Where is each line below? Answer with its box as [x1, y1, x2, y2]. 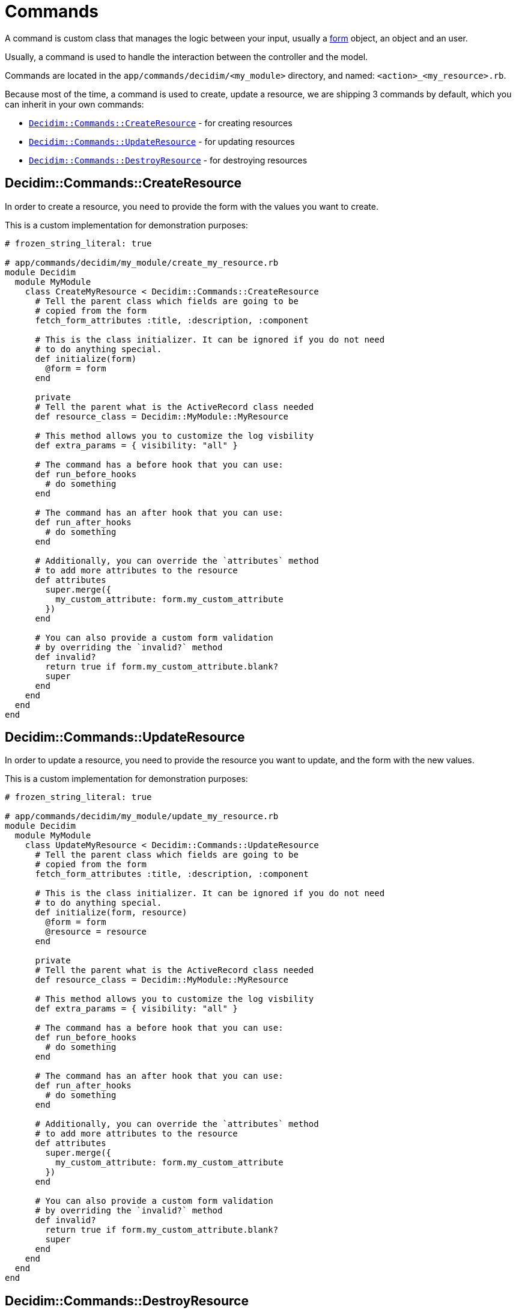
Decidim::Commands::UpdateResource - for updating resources [29, 136, 295, 147]
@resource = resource [45, 927, 147, 937]
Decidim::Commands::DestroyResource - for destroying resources [29, 154, 308, 165]
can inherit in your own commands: [5, 99, 144, 109]
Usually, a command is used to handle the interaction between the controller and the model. [5, 51, 368, 62]
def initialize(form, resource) [35, 908, 187, 918]
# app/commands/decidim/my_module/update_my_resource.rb [5, 811, 279, 822]
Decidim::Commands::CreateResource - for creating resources [29, 117, 293, 128]
